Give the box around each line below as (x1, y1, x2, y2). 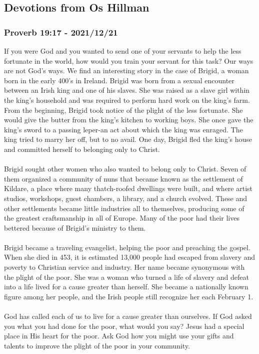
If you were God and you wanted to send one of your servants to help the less (4, 46, 241, 56)
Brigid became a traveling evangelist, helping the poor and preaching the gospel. (4, 242, 250, 252)
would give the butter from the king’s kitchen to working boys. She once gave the (4, 114, 253, 125)
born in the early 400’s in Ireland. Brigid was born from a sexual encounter (4, 75, 234, 85)
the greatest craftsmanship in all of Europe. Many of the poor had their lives (4, 213, 239, 223)
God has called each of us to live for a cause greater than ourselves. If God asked (4, 311, 252, 321)
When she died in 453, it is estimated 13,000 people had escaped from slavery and (4, 252, 255, 262)
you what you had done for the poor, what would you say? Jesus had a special (4, 320, 244, 331)
